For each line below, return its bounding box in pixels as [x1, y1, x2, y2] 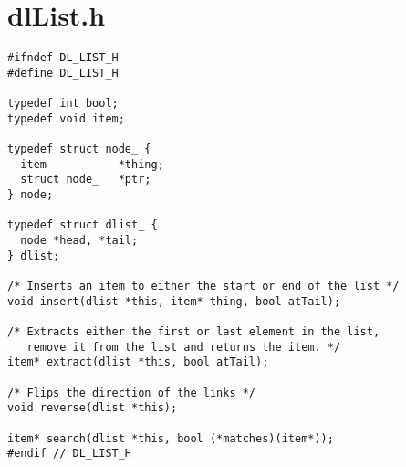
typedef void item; [7, 111, 125, 125]
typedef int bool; [7, 97, 119, 111]
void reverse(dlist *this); [7, 401, 178, 415]
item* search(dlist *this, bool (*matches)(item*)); [7, 431, 334, 445]
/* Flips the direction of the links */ [7, 386, 256, 399]
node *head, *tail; [20, 234, 139, 247]
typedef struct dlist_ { [7, 218, 158, 232]
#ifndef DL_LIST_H [7, 51, 119, 65]
